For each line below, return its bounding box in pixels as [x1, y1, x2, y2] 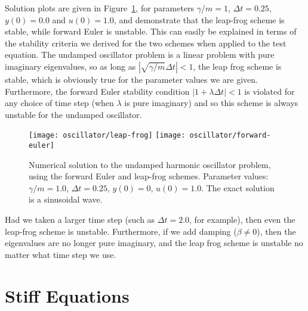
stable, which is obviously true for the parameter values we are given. [5, 73, 258, 85]
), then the [257, 225, 296, 237]
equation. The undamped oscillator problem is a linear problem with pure [5, 48, 275, 61]
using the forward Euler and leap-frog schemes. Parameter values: [29, 170, 269, 182]
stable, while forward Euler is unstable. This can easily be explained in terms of [5, 25, 297, 38]
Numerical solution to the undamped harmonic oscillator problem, [29, 158, 271, 170]
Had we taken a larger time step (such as [5, 213, 155, 226]
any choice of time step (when [5, 97, 114, 109]
